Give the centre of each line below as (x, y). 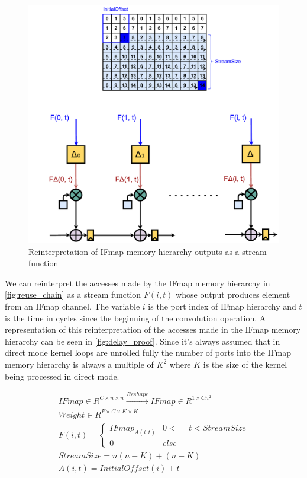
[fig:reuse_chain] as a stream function (73, 294)
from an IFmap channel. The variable (72, 306)
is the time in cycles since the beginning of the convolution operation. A (135, 318)
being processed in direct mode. (62, 376)
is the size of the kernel (245, 364)
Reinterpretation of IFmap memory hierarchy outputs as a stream (148, 251)
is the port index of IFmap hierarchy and (222, 306)
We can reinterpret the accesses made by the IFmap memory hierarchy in (138, 283)
